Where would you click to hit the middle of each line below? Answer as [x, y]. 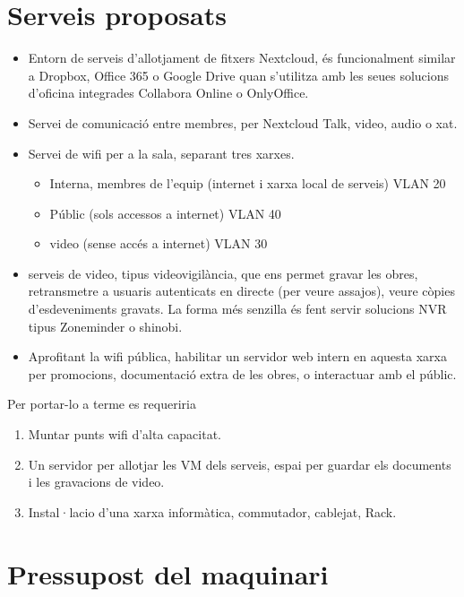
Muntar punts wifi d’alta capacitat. [125, 434]
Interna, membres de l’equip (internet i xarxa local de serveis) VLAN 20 [248, 183]
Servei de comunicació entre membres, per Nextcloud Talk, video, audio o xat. [243, 122]
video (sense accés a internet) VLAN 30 [159, 243]
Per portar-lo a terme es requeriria [102, 404]
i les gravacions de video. [96, 482]
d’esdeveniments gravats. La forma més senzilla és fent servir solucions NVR [237, 309]
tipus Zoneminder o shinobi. [105, 326]
